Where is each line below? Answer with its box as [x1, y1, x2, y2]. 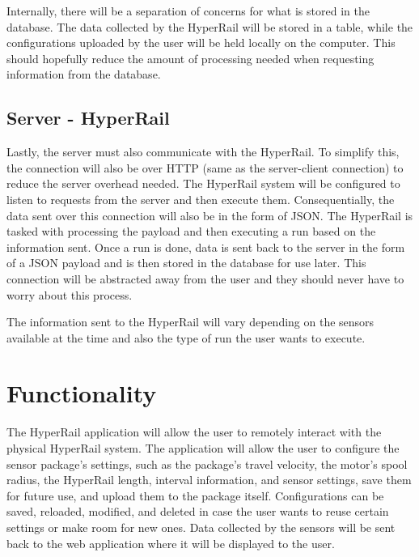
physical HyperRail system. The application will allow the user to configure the [6, 440, 400, 457]
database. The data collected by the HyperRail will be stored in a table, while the [6, 18, 413, 35]
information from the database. [6, 66, 161, 83]
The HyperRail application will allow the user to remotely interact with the [6, 423, 382, 440]
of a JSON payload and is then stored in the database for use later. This [6, 254, 366, 271]
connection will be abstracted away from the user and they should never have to [6, 270, 404, 287]
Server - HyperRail [6, 105, 170, 130]
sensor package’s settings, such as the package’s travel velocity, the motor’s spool [6, 455, 408, 472]
